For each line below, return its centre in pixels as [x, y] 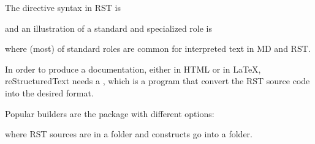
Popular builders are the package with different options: [110, 113]
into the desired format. [49, 92]
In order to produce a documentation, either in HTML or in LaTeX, [133, 69]
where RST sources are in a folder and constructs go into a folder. [129, 134]
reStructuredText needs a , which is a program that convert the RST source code [157, 81]
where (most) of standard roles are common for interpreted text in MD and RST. [158, 49]
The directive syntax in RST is [63, 7]
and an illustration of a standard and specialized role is [109, 28]
